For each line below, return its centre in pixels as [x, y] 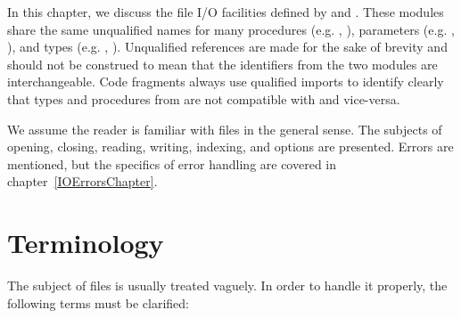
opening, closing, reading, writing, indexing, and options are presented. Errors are [230, 147]
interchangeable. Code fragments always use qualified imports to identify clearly [226, 82]
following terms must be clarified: [99, 302]
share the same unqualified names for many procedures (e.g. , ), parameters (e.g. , [231, 29]
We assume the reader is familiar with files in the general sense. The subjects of [225, 129]
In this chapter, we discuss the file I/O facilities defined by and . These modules [226, 12]
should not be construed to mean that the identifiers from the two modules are [222, 64]
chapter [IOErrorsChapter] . [82, 181]
